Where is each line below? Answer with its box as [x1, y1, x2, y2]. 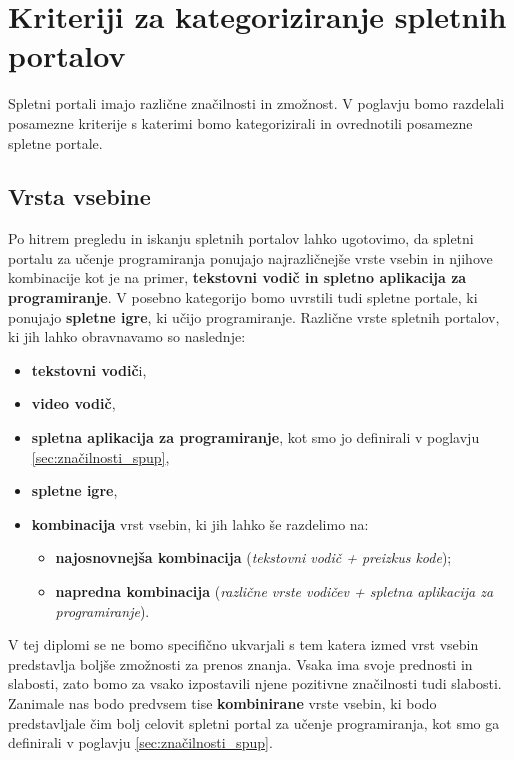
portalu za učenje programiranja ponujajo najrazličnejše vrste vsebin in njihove [8, 247, 493, 268]
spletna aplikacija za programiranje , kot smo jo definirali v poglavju [31, 427, 480, 448]
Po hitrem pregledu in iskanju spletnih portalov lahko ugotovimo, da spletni [8, 228, 474, 249]
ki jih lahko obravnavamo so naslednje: [8, 326, 246, 347]
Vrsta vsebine [8, 181, 151, 212]
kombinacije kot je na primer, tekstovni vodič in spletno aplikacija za [8, 267, 467, 288]
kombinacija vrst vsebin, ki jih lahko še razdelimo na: [31, 513, 369, 534]
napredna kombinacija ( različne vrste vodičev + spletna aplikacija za [55, 581, 494, 602]
